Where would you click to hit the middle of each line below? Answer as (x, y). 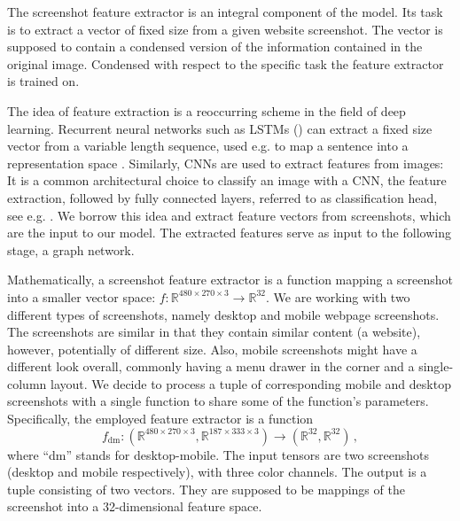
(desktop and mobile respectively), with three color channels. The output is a (217, 472)
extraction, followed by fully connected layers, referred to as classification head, (222, 197)
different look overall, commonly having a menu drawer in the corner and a (211, 366)
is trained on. (43, 81)
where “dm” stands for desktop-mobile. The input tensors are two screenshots (218, 454)
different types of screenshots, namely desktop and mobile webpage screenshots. (223, 314)
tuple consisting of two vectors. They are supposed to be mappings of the (206, 489)
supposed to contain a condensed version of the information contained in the (215, 47)
